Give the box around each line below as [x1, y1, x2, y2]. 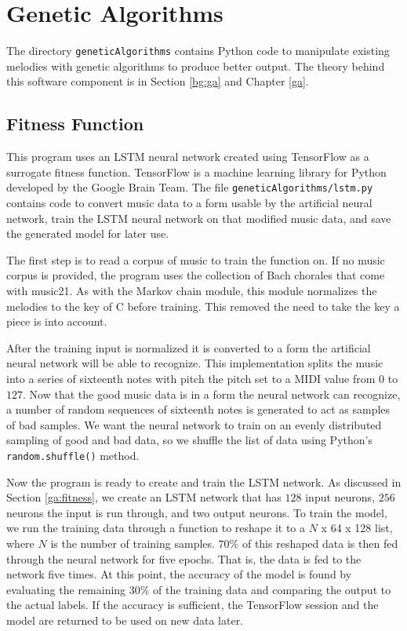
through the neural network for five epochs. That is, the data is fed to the [6, 550, 362, 567]
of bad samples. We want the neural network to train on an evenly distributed [6, 416, 382, 432]
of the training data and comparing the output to [153, 581, 391, 597]
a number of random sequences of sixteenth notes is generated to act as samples [6, 401, 391, 418]
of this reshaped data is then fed [242, 534, 398, 551]
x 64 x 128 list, [321, 520, 393, 536]
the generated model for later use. [6, 225, 169, 242]
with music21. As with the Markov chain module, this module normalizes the [6, 282, 377, 298]
